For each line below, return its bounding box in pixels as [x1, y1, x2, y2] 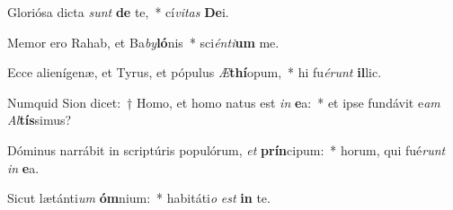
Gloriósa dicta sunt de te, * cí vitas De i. [7, 3, 229, 21]
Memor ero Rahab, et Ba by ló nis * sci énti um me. [7, 32, 280, 51]
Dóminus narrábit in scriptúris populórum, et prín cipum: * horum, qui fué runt [7, 140, 446, 159]
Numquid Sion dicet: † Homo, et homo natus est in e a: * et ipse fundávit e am [7, 92, 440, 111]
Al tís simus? [7, 110, 72, 129]
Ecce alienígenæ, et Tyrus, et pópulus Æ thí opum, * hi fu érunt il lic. [7, 63, 382, 82]
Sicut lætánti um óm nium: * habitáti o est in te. [7, 188, 271, 207]
